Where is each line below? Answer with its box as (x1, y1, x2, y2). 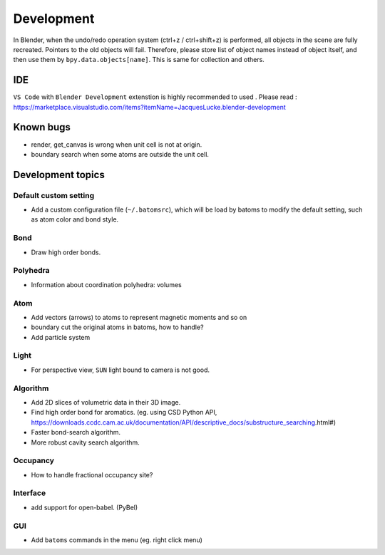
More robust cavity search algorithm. (31, 438, 140, 447)
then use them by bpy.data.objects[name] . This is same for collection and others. (13, 56, 265, 64)
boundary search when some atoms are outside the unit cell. (31, 150, 210, 158)
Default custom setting (13, 190, 95, 200)
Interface (13, 488, 46, 498)
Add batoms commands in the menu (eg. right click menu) (31, 535, 203, 544)
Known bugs (13, 121, 71, 133)
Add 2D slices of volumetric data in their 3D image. (31, 398, 181, 406)
